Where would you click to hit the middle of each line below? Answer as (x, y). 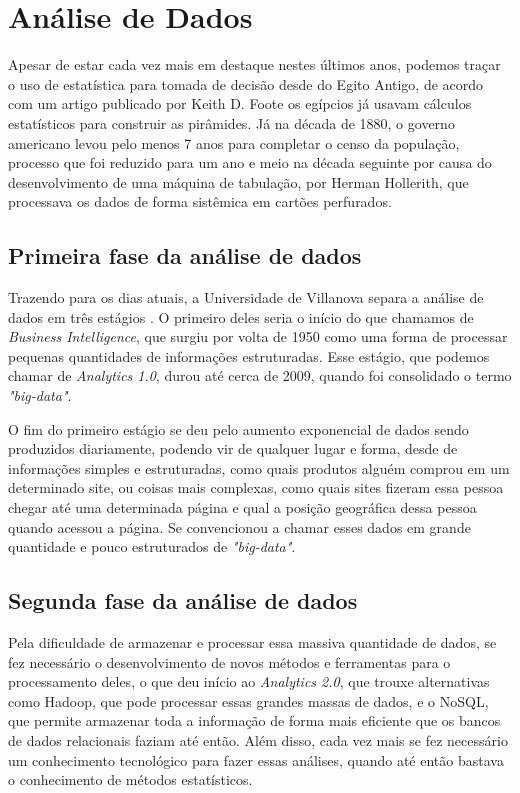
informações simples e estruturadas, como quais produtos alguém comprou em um (259, 467)
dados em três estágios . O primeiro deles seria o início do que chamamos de (241, 316)
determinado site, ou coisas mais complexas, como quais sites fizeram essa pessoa (256, 487)
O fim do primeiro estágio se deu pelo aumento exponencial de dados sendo (238, 428)
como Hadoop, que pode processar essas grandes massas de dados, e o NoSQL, (248, 700)
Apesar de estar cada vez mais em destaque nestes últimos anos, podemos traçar (254, 64)
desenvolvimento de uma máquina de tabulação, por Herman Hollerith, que (238, 181)
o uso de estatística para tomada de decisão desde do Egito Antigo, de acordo (246, 83)
